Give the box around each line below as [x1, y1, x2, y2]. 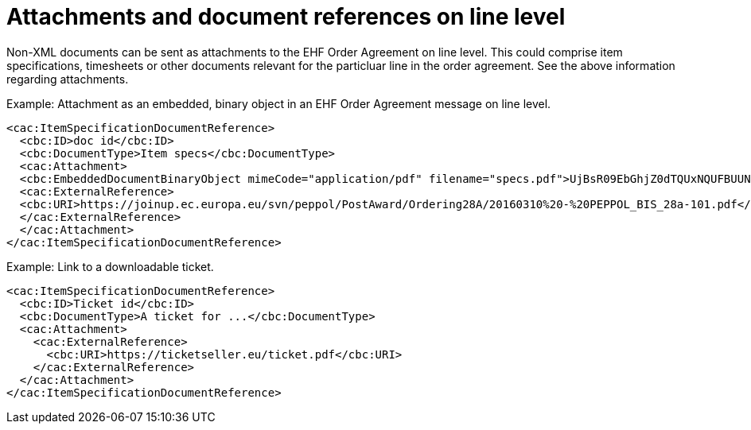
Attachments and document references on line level [6, 3, 566, 30]
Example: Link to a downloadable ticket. [6, 259, 214, 273]
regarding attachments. [6, 72, 129, 86]
